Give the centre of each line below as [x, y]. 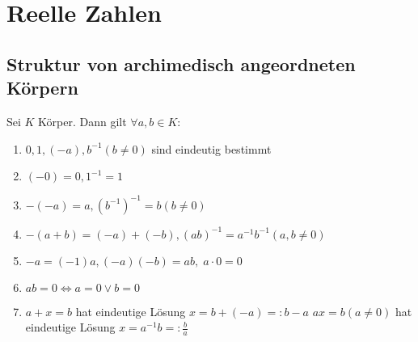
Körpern [42, 88]
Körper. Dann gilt [82, 121]
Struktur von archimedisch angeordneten [181, 63]
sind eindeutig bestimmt [211, 148]
